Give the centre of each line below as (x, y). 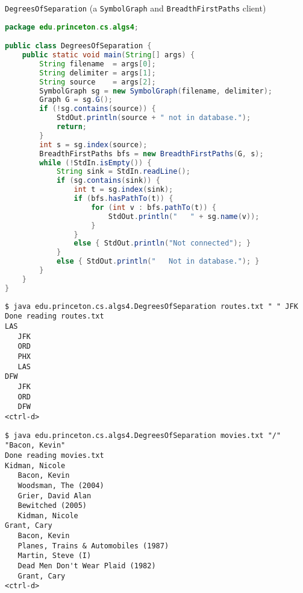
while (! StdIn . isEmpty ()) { (95, 163)
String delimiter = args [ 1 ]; (98, 73)
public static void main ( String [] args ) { (108, 55)
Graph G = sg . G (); (76, 100)
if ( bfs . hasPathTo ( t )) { (123, 199)
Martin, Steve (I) (55, 556)
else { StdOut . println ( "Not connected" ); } (162, 243)
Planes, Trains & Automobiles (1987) (93, 546)
